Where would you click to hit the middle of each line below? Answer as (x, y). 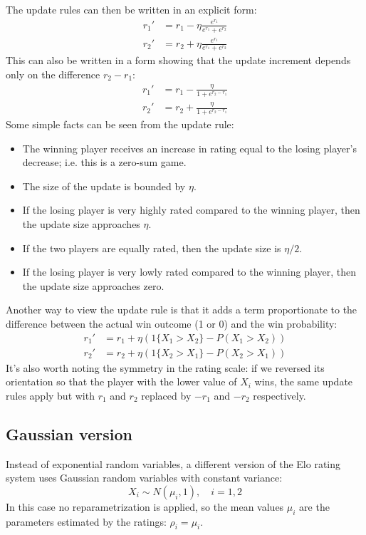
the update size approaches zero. (93, 285)
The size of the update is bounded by (104, 186)
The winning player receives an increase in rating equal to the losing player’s (189, 148)
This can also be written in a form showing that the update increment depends (178, 60)
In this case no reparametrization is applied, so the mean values (145, 506)
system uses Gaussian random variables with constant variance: (144, 478)
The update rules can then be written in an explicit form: (131, 9)
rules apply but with (50, 395)
